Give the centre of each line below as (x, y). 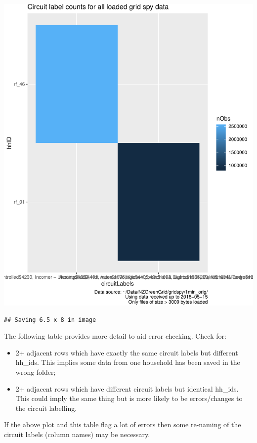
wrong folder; (36, 372)
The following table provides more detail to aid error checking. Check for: (115, 336)
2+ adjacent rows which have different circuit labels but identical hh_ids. (127, 388)
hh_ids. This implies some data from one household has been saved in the (128, 362)
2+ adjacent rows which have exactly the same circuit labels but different (127, 352)
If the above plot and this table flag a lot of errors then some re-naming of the (123, 424)
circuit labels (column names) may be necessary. (77, 434)
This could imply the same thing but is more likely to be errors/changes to (129, 398)
